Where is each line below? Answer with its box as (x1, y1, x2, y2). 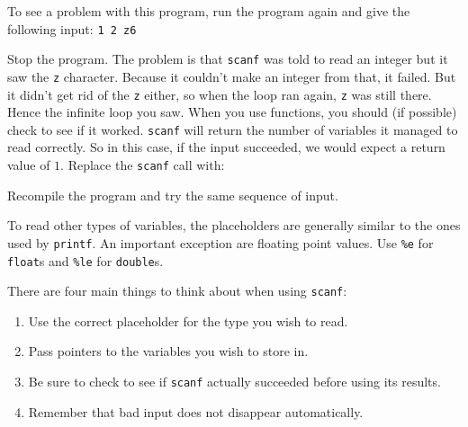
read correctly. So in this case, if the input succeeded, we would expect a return (7, 138, 445, 156)
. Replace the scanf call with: (60, 156, 225, 174)
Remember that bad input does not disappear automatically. (28, 402, 364, 421)
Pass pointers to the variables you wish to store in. (28, 342, 309, 360)
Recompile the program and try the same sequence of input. (7, 185, 338, 204)
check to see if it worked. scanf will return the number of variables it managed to (7, 120, 458, 138)
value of (7, 156, 50, 174)
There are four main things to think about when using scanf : (7, 281, 347, 300)
